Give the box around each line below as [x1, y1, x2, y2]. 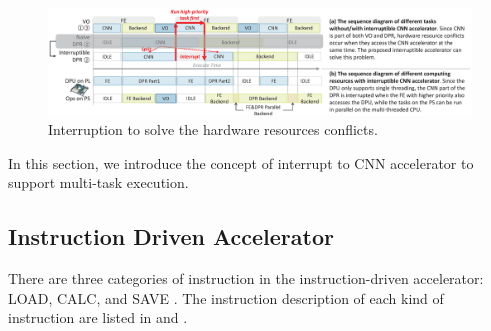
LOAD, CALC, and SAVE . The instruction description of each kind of [8, 287, 444, 308]
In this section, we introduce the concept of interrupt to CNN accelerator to [8, 152, 474, 173]
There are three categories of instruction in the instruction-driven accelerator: [8, 268, 484, 289]
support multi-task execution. [8, 172, 189, 193]
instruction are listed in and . [8, 307, 188, 328]
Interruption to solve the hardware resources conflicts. [48, 119, 378, 140]
